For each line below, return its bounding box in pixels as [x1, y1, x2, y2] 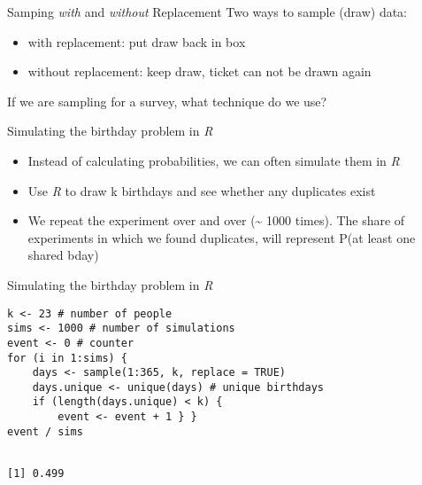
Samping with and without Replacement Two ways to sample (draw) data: [7, 3, 408, 20]
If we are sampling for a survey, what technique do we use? [7, 91, 327, 110]
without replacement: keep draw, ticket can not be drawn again [27, 62, 372, 81]
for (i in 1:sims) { [7, 351, 128, 364]
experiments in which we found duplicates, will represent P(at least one [27, 228, 416, 246]
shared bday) [27, 246, 99, 264]
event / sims [7, 425, 83, 438]
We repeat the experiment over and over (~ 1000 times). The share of [27, 211, 405, 230]
